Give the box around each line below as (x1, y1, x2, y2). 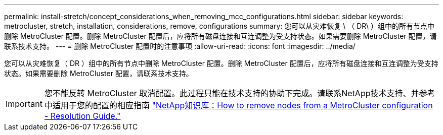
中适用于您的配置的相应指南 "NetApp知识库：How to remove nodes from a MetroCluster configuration (44, 100, 433, 110)
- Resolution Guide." (44, 111, 121, 121)
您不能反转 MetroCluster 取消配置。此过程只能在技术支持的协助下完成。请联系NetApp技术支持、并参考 (44, 88, 435, 98)
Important (6, 99, 42, 109)
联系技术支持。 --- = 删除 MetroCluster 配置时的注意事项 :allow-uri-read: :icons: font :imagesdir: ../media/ (4, 42, 356, 50)
